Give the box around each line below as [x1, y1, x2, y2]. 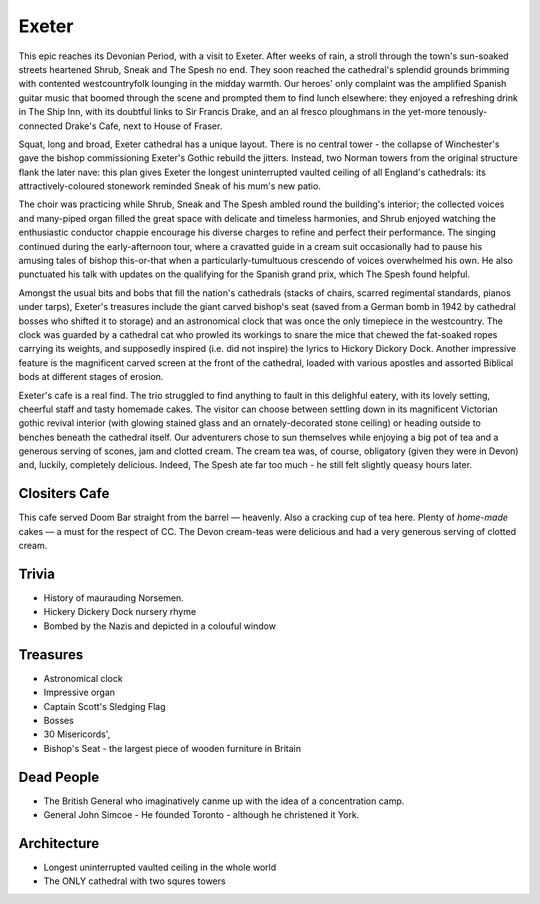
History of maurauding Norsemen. [43, 592, 184, 604]
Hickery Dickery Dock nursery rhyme [43, 606, 197, 618]
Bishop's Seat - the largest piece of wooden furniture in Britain [43, 742, 302, 754]
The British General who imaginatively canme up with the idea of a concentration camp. [43, 795, 405, 807]
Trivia [18, 565, 55, 582]
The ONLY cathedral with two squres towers [43, 875, 226, 887]
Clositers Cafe [18, 485, 110, 502]
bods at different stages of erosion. [18, 371, 164, 383]
